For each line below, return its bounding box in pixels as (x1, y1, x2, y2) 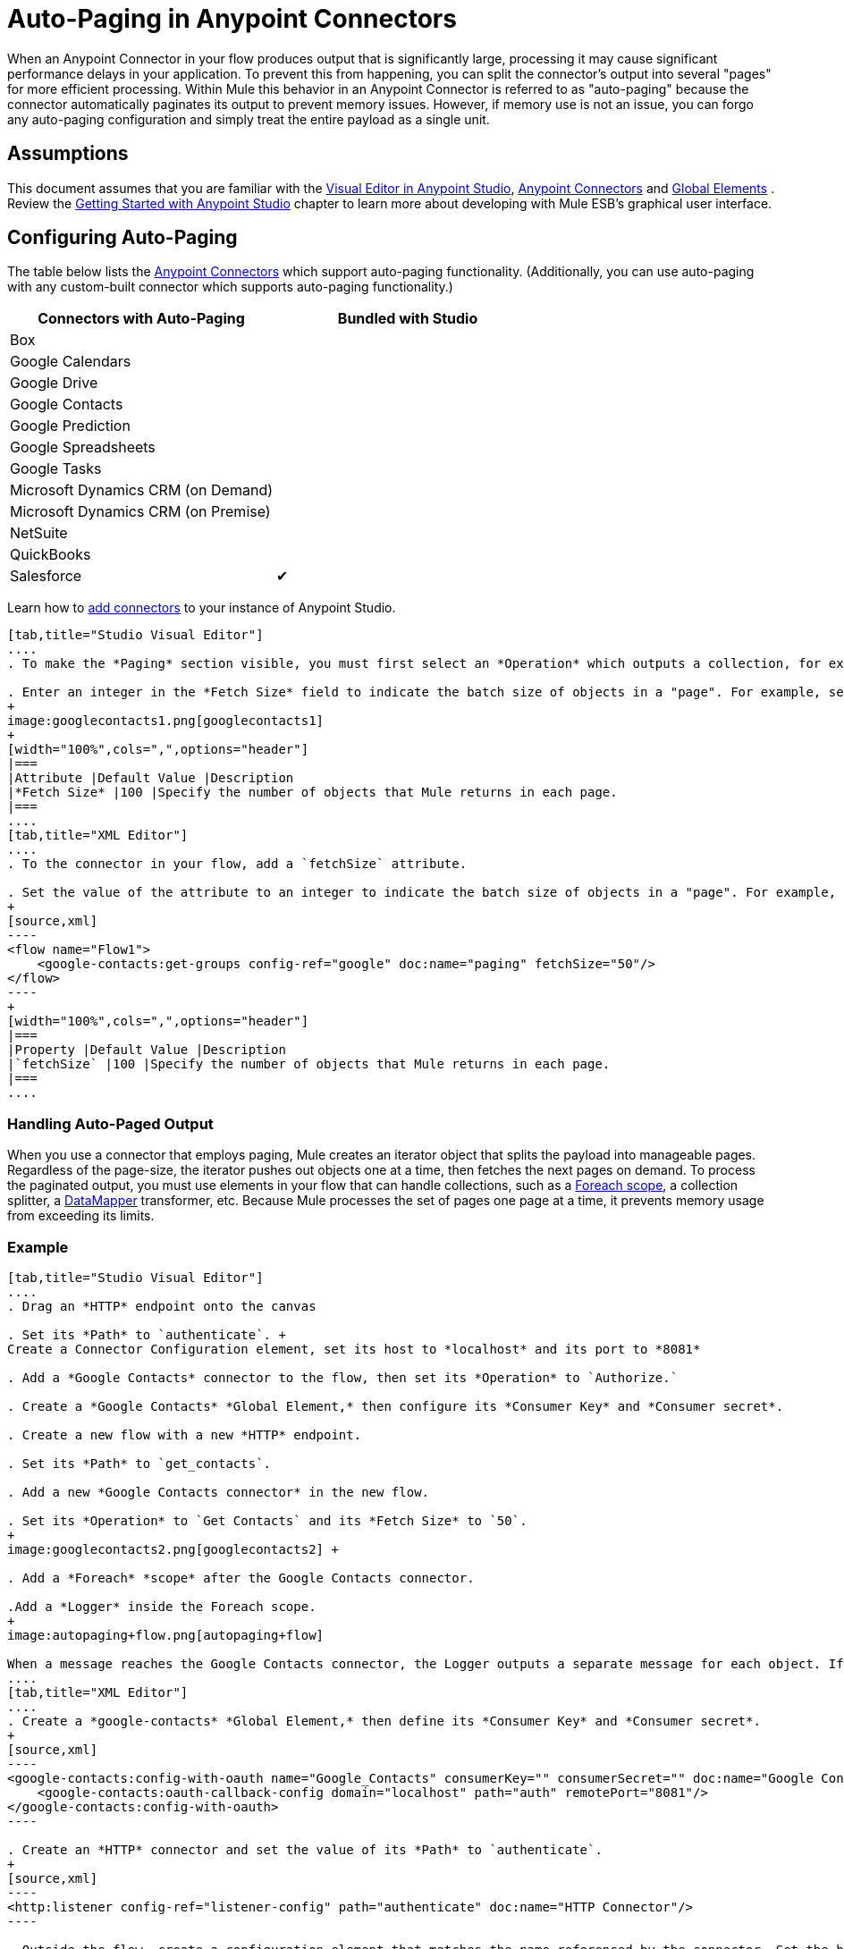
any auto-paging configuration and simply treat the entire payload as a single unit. (7, 111, 490, 127)
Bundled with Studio (337, 309, 478, 328)
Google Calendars (10, 352, 131, 371)
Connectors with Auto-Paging (38, 309, 245, 328)
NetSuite (10, 524, 68, 543)
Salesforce (10, 567, 82, 586)
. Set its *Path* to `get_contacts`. (7, 1455, 272, 1471)
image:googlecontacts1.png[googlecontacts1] (7, 713, 325, 729)
